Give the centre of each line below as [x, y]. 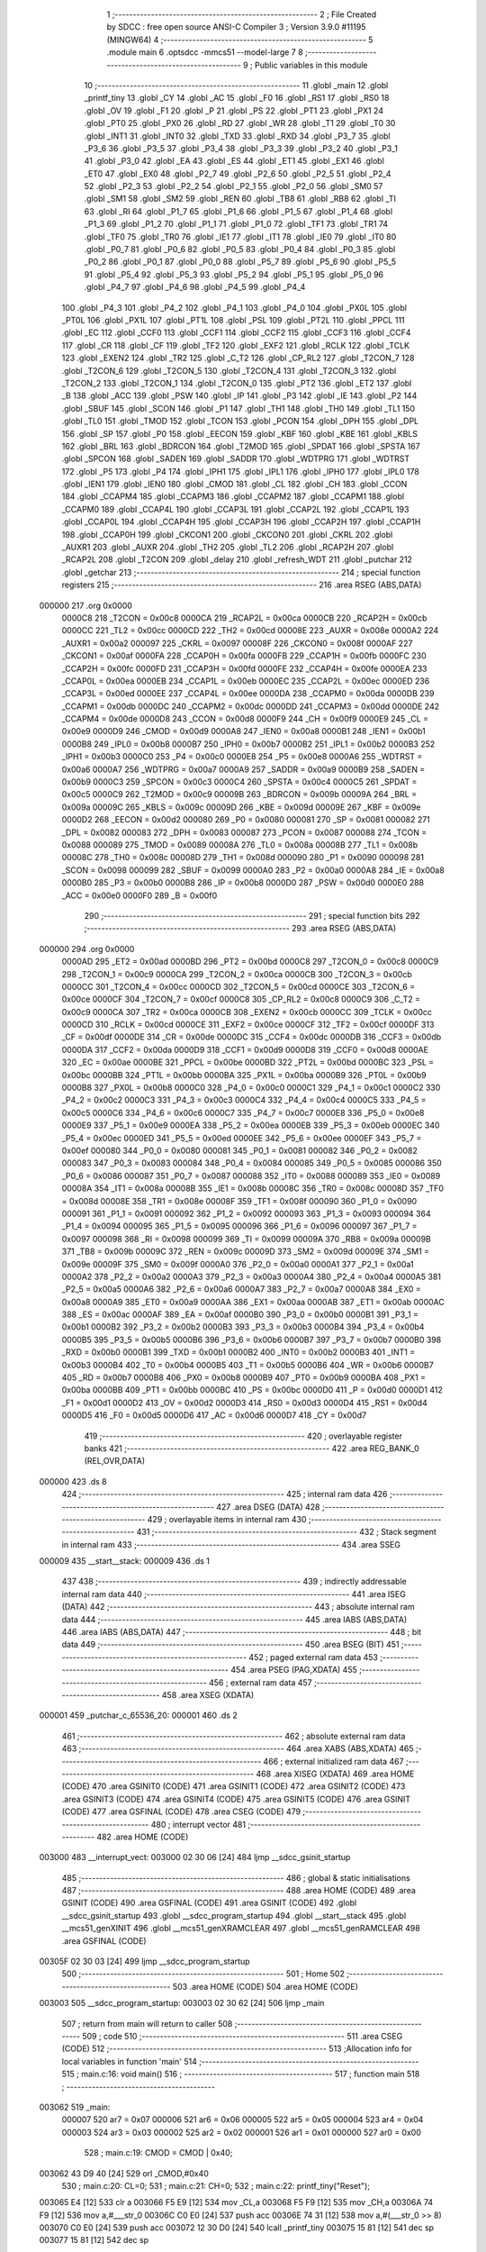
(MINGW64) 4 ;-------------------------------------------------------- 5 [240, 40]
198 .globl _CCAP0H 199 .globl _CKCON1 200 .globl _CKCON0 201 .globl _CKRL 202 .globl [227, 534]
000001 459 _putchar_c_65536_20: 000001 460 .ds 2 [138, 1715]
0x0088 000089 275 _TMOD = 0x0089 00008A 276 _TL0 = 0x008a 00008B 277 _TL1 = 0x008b [240, 845]
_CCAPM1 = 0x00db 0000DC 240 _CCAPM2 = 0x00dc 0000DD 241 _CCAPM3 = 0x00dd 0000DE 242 [251, 706]
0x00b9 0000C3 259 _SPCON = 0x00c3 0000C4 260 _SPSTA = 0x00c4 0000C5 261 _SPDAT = [239, 782]
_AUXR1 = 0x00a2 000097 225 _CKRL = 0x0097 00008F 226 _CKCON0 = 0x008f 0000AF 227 [237, 643]
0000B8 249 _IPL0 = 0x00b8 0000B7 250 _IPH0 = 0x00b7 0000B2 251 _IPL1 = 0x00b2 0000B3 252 [248, 744]
